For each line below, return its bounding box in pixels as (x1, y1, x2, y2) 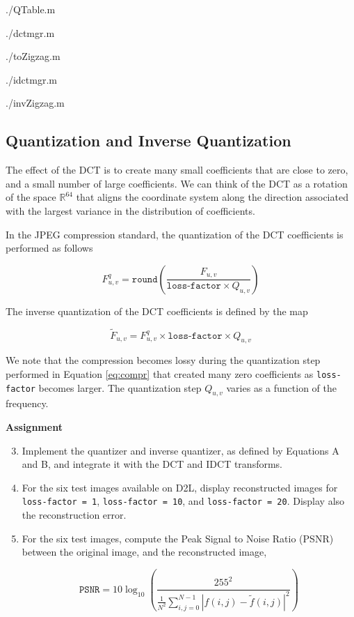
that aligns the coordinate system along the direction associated (76, 190, 348, 204)
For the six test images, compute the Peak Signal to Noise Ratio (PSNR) (22, 531, 334, 545)
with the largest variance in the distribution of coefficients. (6, 203, 255, 218)
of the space (6, 190, 56, 204)
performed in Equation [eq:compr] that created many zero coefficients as (6, 366, 314, 381)
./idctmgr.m (6, 72, 57, 86)
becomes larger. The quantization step (38, 380, 202, 395)
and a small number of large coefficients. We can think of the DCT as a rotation (6, 176, 348, 190)
